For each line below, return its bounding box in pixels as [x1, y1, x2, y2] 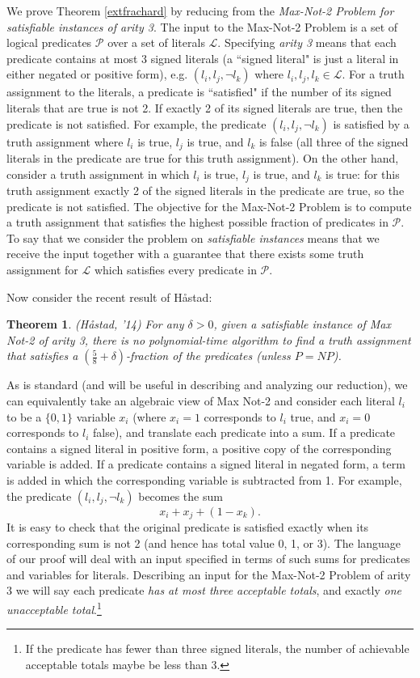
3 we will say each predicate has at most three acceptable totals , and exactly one [6, 582, 401, 599]
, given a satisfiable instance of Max [213, 316, 391, 333]
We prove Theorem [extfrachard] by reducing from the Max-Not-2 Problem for [6, 2, 394, 19]
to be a [6, 408, 42, 425]
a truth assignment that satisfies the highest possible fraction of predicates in [6, 214, 388, 231]
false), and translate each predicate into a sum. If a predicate [92, 424, 396, 441]
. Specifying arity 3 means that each [217, 34, 397, 51]
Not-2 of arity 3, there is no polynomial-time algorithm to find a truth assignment [6, 331, 411, 348]
